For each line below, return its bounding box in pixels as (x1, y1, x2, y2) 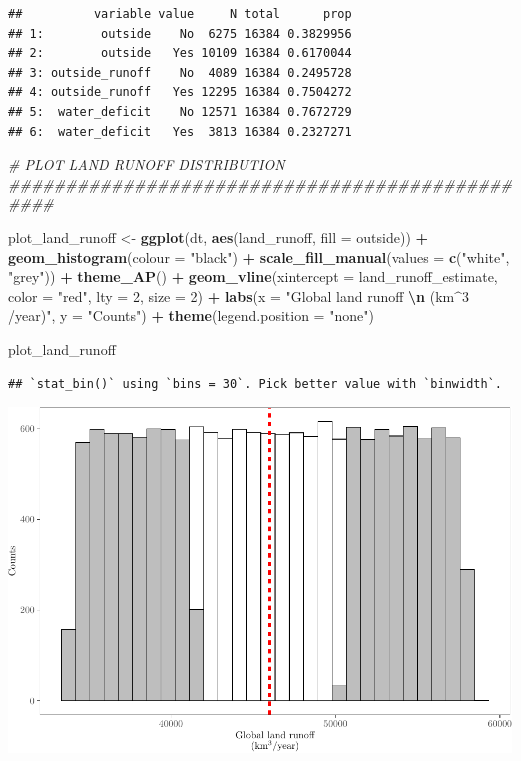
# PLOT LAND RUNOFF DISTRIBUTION (8, 154, 285, 175)
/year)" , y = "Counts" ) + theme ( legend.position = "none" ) (8, 305, 374, 326)
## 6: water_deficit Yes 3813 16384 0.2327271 (8, 124, 352, 139)
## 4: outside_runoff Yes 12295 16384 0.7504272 (8, 85, 352, 100)
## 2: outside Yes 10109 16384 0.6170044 (8, 46, 352, 61)
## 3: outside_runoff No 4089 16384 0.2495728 (8, 65, 352, 80)
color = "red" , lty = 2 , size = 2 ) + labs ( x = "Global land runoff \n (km (8, 285, 455, 306)
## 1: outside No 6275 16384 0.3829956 (8, 26, 352, 41)
